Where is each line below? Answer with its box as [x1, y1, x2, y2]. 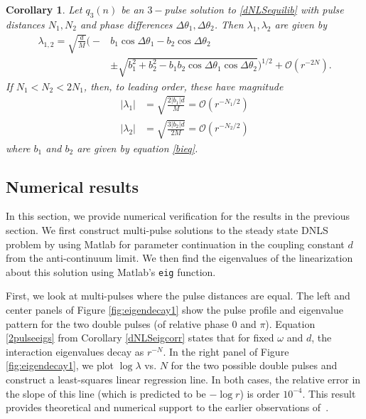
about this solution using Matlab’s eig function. [6, 264, 216, 279]
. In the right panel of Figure [163, 344, 289, 359]
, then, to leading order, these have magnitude [83, 78, 284, 93]
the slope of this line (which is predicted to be [6, 386, 206, 401]
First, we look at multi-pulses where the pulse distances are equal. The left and [6, 288, 350, 303]
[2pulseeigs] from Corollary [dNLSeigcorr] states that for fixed [6, 330, 274, 345]
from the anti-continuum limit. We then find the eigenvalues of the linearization [6, 250, 353, 265]
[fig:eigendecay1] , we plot [6, 358, 114, 373]
